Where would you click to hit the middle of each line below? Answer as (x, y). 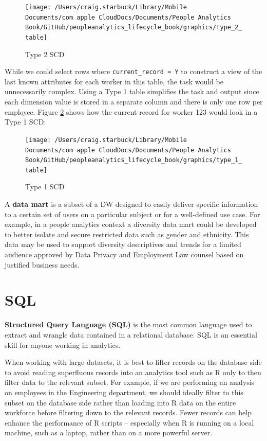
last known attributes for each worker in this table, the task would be (114, 81)
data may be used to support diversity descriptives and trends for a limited (123, 244)
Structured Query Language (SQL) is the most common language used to (128, 324)
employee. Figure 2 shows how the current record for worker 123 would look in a (131, 111)
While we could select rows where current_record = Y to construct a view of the (133, 71)
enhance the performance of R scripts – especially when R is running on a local (129, 422)
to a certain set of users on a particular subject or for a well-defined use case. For (132, 214)
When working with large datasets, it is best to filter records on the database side (133, 362)
